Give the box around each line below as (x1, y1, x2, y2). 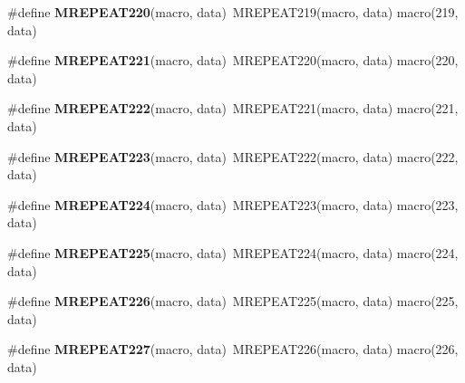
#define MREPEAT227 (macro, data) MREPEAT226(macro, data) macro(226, (7, 340, 459, 359)
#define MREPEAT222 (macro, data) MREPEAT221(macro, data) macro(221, (7, 99, 459, 118)
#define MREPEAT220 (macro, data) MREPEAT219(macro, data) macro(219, (7, 3, 459, 21)
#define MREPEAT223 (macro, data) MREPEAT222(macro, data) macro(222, (7, 147, 459, 166)
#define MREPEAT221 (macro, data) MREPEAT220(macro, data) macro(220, (7, 51, 459, 70)
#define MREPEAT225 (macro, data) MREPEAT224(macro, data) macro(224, (7, 243, 459, 262)
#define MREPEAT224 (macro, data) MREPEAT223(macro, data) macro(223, (7, 195, 459, 214)
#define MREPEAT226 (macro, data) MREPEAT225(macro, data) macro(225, (7, 292, 459, 311)
